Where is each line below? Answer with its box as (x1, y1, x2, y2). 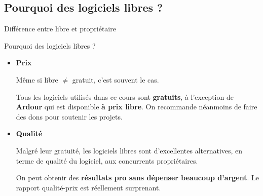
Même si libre (16, 74, 58, 85)
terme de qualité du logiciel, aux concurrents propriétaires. (16, 155, 198, 166)
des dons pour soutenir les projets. (16, 111, 123, 122)
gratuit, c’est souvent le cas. (72, 74, 159, 85)
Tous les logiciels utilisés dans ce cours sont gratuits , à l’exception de (16, 91, 234, 102)
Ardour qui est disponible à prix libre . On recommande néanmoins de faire (16, 101, 257, 112)
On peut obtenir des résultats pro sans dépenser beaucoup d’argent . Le (16, 172, 259, 183)
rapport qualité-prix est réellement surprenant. (16, 182, 161, 192)
